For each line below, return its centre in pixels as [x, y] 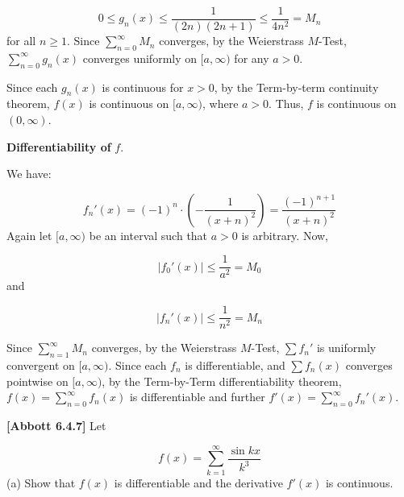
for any [252, 58]
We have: [29, 174]
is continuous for [143, 87]
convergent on [41, 364]
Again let [29, 235]
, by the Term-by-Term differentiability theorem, [222, 381]
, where [221, 104]
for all [21, 41]
